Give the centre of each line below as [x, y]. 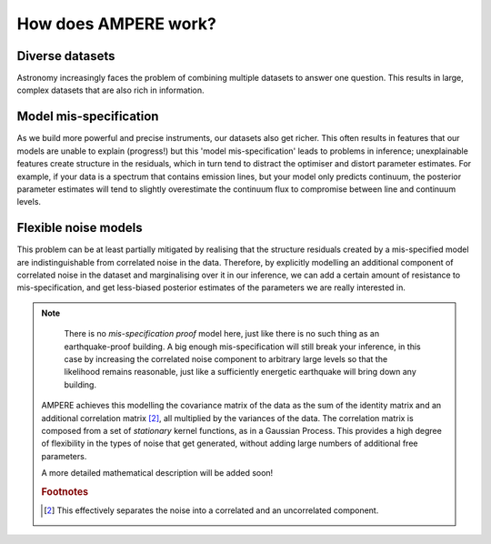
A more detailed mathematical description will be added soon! [157, 473]
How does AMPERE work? [117, 24]
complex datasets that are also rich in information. [110, 90]
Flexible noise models [80, 228]
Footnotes [65, 491]
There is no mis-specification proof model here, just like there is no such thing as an [222, 334]
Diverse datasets [66, 56]
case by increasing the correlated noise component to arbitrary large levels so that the [226, 358]
